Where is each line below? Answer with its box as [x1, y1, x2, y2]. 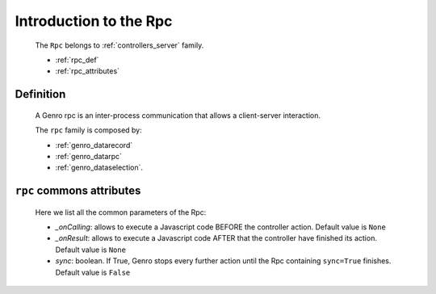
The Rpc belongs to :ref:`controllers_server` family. [35, 40, 204, 50]
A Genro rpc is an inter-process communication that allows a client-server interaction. [35, 110, 321, 120]
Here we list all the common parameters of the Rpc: [35, 207, 207, 217]
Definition [15, 87, 66, 101]
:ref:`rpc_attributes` [55, 66, 120, 76]
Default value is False [55, 267, 131, 277]
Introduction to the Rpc [15, 12, 173, 30]
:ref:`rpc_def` [55, 55, 99, 65]
